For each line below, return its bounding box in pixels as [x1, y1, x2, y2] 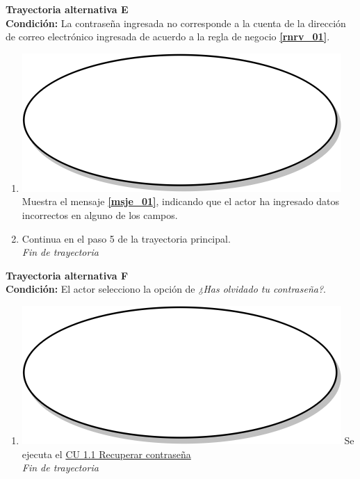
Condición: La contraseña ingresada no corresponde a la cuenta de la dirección [6, 15, 346, 30]
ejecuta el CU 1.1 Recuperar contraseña [22, 446, 191, 461]
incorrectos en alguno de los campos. [22, 207, 178, 222]
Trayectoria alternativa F [6, 268, 129, 282]
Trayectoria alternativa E [6, 2, 129, 16]
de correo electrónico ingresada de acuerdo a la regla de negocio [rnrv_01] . [6, 29, 330, 44]
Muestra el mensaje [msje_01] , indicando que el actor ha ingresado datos [22, 194, 340, 209]
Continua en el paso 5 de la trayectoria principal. [22, 231, 231, 245]
